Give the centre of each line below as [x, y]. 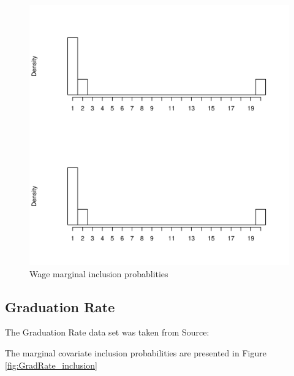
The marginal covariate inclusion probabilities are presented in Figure [136, 352]
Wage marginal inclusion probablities [99, 273]
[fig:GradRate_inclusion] [51, 365]
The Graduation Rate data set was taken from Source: [107, 332]
